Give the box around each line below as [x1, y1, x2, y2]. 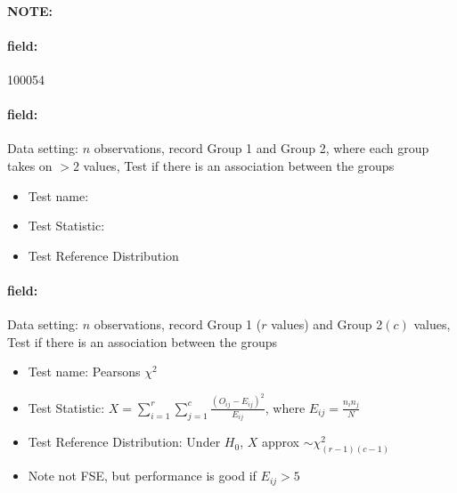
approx [261, 432, 299, 451]
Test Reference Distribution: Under [28, 432, 221, 451]
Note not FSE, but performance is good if [28, 466, 257, 485]
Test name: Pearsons [28, 362, 141, 381]
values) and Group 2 [271, 315, 383, 334]
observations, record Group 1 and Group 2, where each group [94, 139, 429, 158]
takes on [7, 156, 53, 174]
